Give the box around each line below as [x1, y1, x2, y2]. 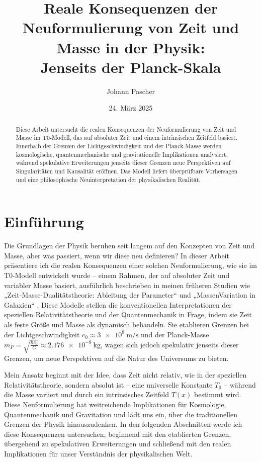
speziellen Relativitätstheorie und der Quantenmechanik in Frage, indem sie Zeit [4, 309, 252, 320]
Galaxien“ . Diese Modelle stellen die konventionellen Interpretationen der [4, 299, 232, 310]
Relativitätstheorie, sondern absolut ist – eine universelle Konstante [4, 379, 213, 390]
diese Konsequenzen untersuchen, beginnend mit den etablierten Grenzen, [4, 428, 231, 439]
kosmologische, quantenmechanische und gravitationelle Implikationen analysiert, [16, 150, 228, 158]
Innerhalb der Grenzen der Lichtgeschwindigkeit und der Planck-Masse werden [16, 141, 222, 150]
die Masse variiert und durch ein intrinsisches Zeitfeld [4, 389, 169, 400]
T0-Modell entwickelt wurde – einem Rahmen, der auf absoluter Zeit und [4, 269, 230, 280]
